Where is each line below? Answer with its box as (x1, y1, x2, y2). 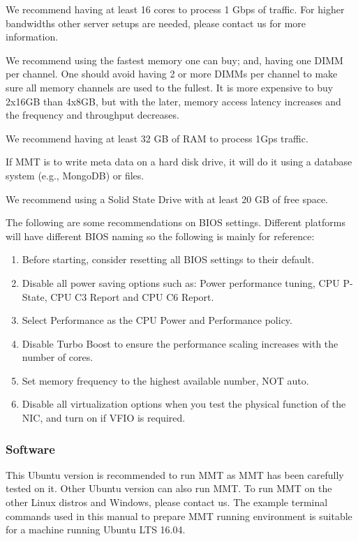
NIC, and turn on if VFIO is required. (22, 410, 186, 425)
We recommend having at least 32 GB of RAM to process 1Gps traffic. (6, 131, 308, 145)
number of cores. (22, 350, 94, 364)
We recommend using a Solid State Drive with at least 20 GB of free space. (6, 191, 329, 206)
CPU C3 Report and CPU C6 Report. (50, 289, 214, 304)
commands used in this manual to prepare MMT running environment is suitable (6, 508, 352, 523)
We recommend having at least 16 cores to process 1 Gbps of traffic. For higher (6, 2, 345, 16)
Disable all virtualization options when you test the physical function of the (22, 397, 346, 411)
